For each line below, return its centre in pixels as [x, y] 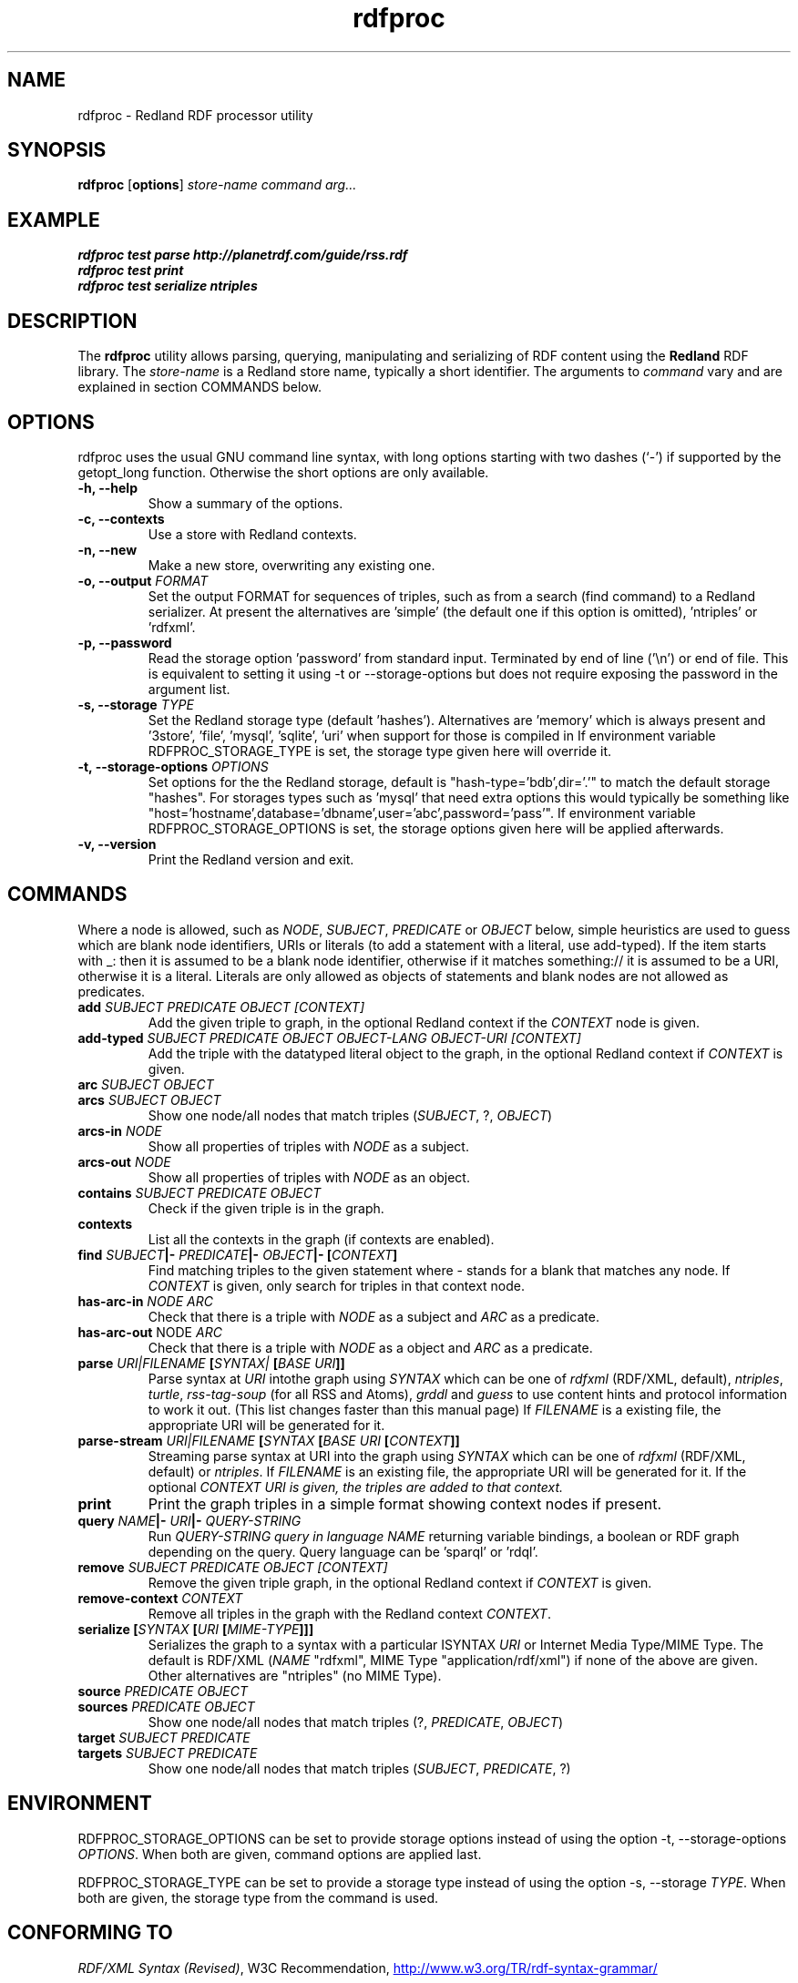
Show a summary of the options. [246, 503]
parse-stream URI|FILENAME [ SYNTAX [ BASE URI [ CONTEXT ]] [269, 1440]
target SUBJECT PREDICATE [164, 1737]
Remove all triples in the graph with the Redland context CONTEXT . [349, 1613]
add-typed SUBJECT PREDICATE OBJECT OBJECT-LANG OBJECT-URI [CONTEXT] [329, 1037]
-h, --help [107, 487]
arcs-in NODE [120, 1130]
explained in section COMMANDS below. [199, 387]
